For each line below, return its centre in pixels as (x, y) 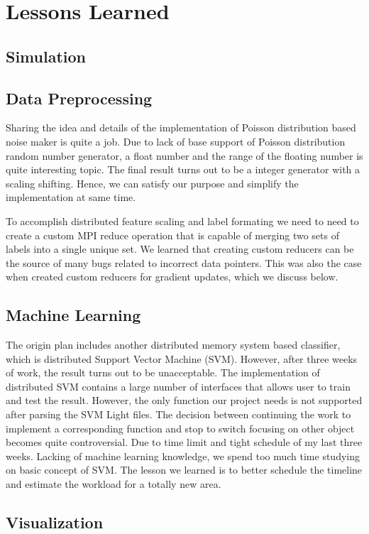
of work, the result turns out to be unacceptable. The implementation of (163, 372)
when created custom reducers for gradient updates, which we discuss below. (172, 277)
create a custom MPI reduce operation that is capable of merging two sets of (172, 235)
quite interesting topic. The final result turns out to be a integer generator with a (183, 169)
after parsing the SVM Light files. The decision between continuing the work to (178, 414)
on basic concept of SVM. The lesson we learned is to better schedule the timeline (184, 470)
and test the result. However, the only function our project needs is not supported (184, 400)
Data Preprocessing (79, 98)
